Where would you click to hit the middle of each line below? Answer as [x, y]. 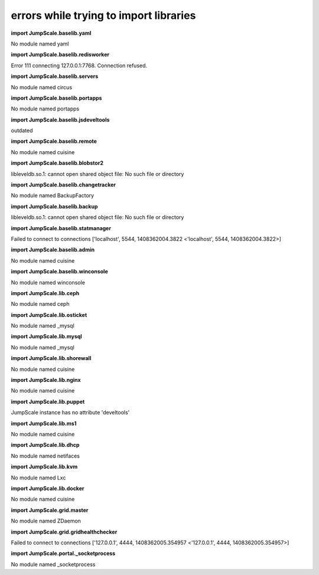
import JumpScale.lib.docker [48, 488]
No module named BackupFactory [53, 195]
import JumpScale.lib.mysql [46, 336]
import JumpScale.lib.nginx [46, 380]
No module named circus [42, 87]
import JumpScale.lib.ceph [45, 293]
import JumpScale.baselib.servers [55, 76]
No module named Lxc [38, 478]
